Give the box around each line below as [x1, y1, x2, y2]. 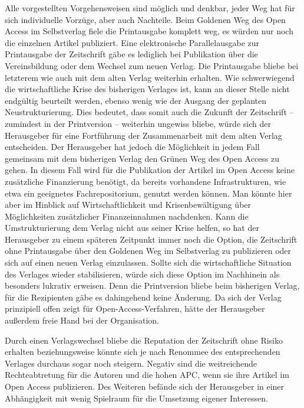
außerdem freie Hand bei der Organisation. [5, 314, 159, 327]
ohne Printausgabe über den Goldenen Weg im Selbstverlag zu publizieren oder [5, 244, 292, 257]
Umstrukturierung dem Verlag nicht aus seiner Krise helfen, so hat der [5, 221, 259, 234]
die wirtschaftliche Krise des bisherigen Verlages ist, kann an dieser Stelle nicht [5, 83, 290, 95]
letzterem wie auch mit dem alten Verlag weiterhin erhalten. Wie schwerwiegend [5, 71, 295, 83]
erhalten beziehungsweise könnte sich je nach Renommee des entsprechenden [5, 345, 280, 358]
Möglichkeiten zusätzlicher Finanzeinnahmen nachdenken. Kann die [5, 210, 249, 222]
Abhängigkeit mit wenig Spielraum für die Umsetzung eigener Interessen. [5, 391, 268, 404]
